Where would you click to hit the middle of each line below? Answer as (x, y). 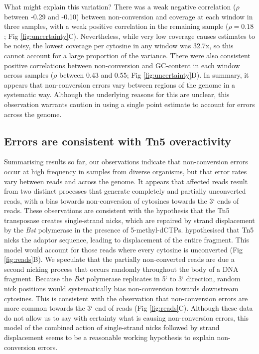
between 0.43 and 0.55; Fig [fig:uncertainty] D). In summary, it (154, 75)
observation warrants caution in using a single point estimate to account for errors (129, 104)
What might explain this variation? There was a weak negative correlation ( (120, 6)
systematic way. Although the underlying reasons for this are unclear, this (117, 94)
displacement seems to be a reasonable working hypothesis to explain (109, 337)
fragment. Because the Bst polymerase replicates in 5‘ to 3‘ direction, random (122, 279)
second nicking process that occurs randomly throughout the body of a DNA (121, 269)
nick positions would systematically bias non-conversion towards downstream (121, 289)
